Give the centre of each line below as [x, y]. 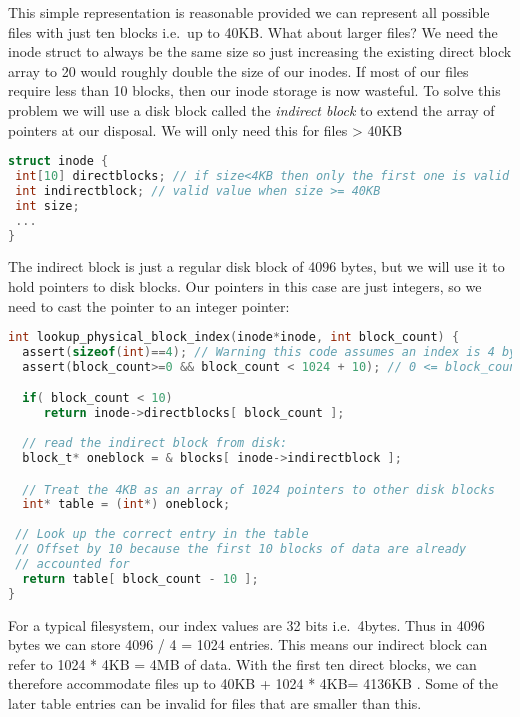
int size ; [47, 205]
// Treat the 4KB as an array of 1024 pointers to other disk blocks [258, 489]
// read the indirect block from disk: [155, 443]
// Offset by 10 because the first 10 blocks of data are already [241, 549]
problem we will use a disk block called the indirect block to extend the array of [251, 109]
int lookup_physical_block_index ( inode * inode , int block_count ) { [234, 337]
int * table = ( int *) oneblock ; [126, 504]
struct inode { [58, 161]
